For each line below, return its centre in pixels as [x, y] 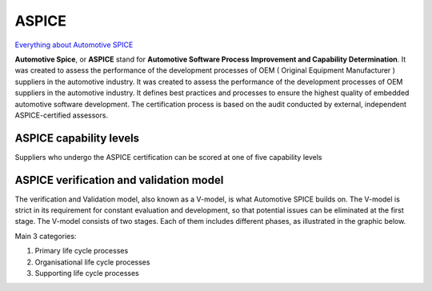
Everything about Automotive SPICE [74, 45]
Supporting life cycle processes [87, 273]
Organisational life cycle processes [92, 262]
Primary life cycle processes [82, 251]
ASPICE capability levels [77, 138]
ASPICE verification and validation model [119, 180]
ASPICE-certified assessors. [61, 115]
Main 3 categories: [46, 236]
